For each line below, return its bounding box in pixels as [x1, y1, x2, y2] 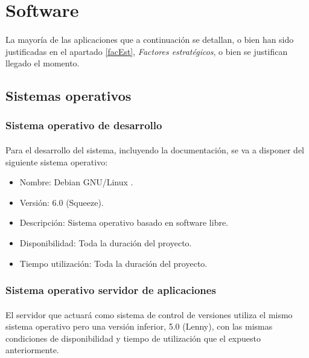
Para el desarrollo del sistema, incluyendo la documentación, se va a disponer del [5, 143, 304, 156]
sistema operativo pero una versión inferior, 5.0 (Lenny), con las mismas [5, 320, 273, 333]
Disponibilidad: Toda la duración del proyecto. [19, 236, 192, 249]
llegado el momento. [5, 57, 80, 69]
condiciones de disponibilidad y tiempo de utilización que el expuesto [5, 331, 261, 344]
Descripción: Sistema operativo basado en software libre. [19, 216, 229, 229]
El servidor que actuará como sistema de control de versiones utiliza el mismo [5, 308, 293, 321]
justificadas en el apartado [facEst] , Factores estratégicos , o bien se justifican [5, 45, 288, 57]
